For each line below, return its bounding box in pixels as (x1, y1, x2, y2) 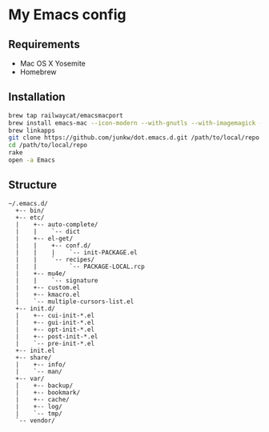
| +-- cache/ (15, 395, 70, 403)
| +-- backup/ (15, 382, 74, 390)
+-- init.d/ (15, 304, 56, 313)
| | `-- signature (15, 276, 98, 285)
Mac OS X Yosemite (19, 58, 86, 68)
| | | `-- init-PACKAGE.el (15, 248, 138, 257)
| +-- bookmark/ (15, 388, 81, 397)
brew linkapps (8, 126, 56, 134)
